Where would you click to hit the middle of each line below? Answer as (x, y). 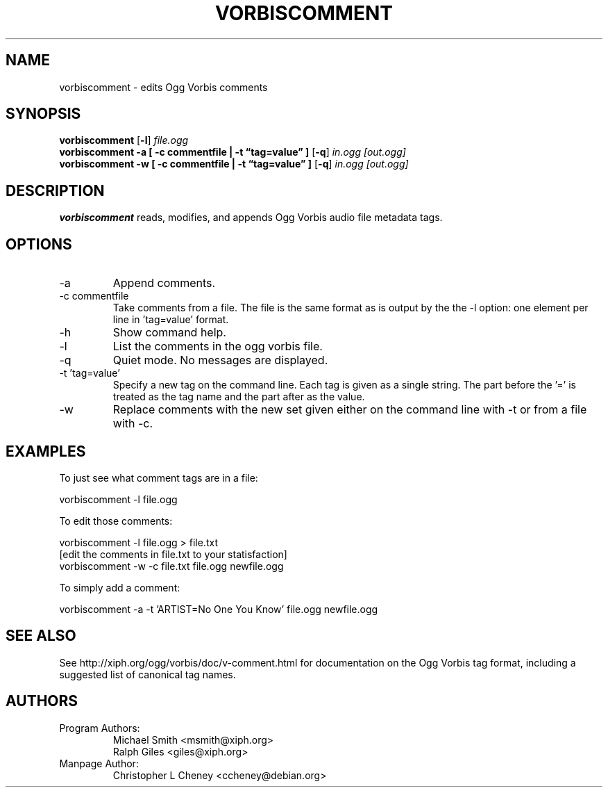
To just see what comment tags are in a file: (159, 477)
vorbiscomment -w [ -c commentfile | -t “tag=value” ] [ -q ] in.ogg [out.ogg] (234, 164)
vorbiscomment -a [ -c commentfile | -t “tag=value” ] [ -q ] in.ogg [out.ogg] (233, 152)
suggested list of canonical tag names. (147, 674)
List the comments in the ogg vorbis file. (218, 346)
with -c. (133, 424)
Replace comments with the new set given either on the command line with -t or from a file (350, 410)
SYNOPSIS (43, 114)
